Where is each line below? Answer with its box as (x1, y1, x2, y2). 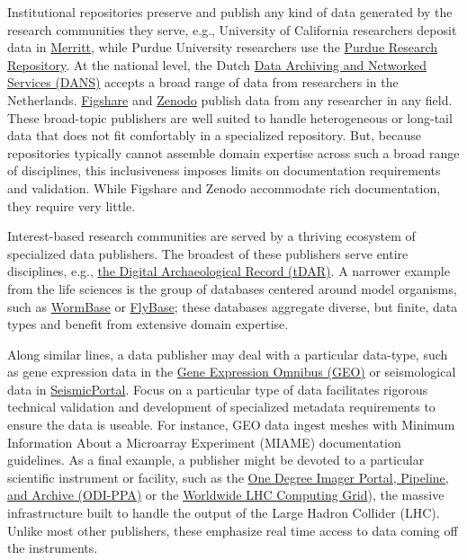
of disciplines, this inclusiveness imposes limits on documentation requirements (7, 161, 441, 180)
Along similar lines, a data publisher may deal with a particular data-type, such (7, 344, 448, 363)
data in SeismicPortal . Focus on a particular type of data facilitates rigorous (7, 379, 428, 398)
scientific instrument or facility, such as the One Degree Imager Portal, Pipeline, (7, 467, 449, 486)
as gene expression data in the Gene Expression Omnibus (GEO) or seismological (7, 362, 456, 381)
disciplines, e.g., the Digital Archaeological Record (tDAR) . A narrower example (7, 262, 450, 280)
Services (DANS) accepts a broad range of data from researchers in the (7, 73, 399, 92)
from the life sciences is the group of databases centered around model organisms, (7, 279, 457, 298)
